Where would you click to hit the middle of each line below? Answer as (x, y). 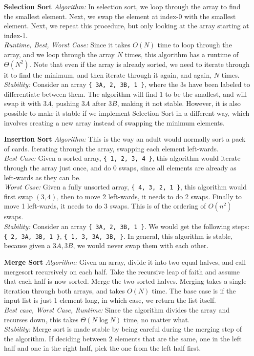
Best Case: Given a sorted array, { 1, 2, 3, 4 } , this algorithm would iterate (122, 158)
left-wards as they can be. (42, 177)
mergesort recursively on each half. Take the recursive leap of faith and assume (122, 271)
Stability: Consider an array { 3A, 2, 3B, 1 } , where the (91, 84)
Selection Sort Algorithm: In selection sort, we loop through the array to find (122, 6)
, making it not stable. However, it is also (179, 103)
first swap (18, 196)
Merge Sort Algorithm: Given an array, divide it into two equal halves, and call (125, 262)
